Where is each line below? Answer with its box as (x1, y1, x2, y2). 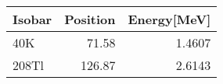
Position (64, 10, 116, 28)
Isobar (13, 10, 52, 28)
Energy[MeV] (128, 10, 211, 28)
